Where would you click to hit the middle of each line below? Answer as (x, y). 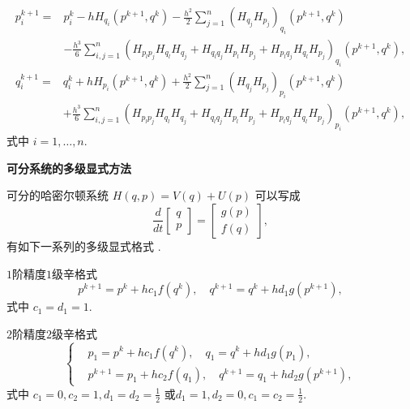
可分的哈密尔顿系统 (58, 195)
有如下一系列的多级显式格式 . (84, 245)
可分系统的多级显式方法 (69, 168)
